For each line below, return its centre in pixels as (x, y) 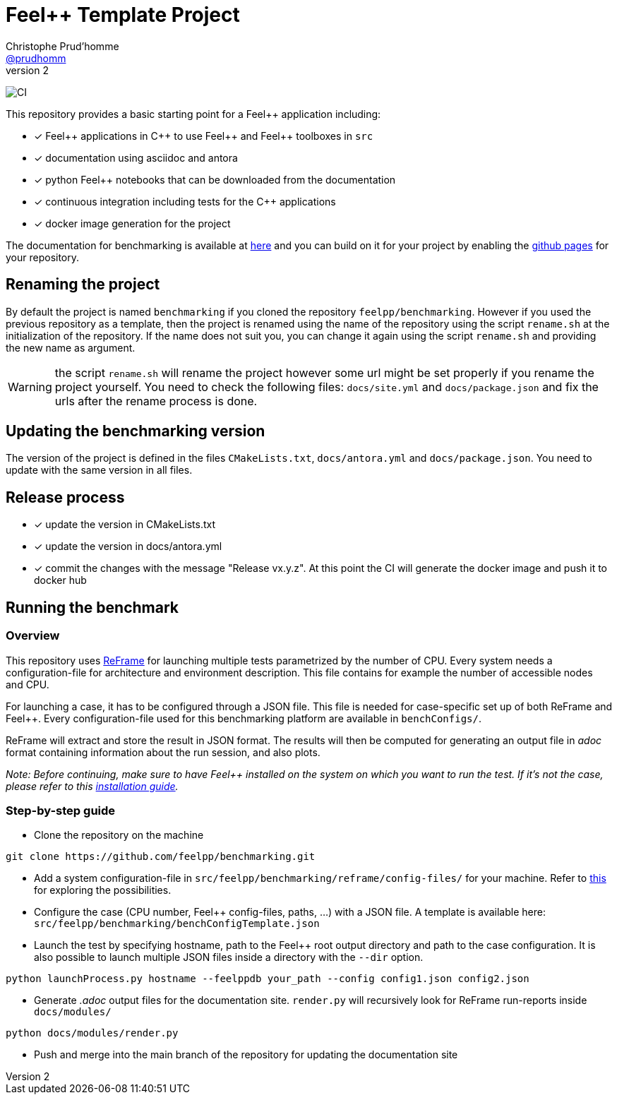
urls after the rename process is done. (156, 401)
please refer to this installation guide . (92, 786)
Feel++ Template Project (123, 15)
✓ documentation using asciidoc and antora (136, 157)
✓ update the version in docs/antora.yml (128, 546)
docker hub (60, 580)
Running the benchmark (92, 607)
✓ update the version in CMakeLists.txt (125, 525)
